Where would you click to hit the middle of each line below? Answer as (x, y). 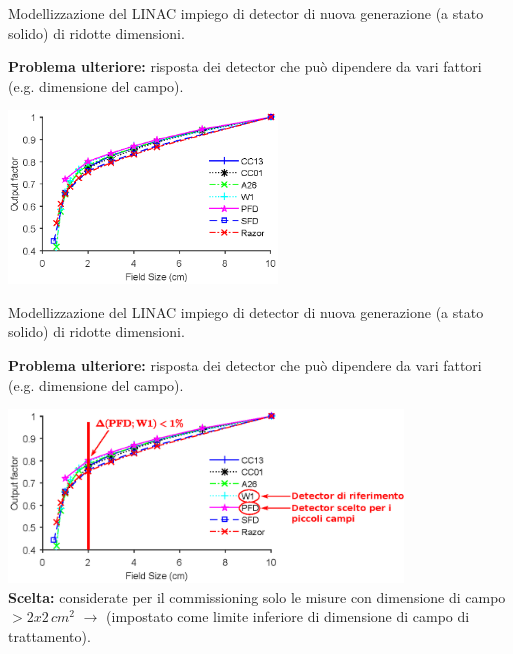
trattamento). (49, 635)
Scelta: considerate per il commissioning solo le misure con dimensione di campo (257, 596)
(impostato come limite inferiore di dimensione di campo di (288, 616)
